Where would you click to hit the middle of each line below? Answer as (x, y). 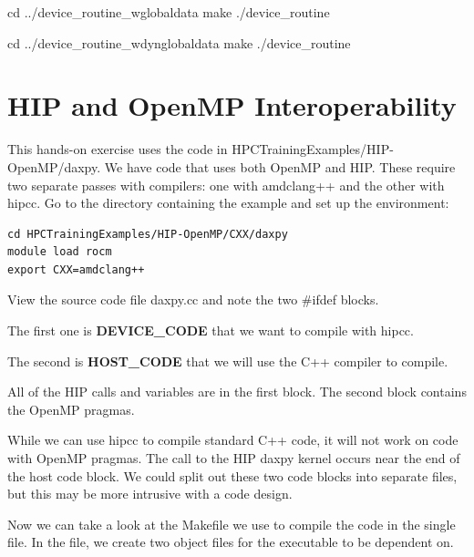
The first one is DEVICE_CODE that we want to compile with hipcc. (211, 330)
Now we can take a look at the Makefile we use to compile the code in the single (232, 524)
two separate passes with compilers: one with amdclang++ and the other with (226, 185)
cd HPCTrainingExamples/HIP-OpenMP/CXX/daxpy (148, 234)
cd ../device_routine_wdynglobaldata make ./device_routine (179, 42)
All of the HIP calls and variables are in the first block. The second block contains (237, 392)
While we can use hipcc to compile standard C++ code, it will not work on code (233, 440)
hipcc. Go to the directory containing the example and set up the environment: (228, 203)
